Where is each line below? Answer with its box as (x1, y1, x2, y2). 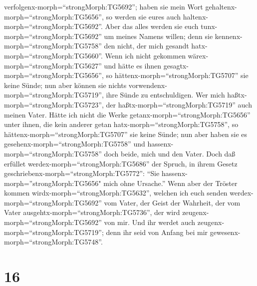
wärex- (188, 50, 209, 60)
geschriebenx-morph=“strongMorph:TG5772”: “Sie (4, 168, 160, 178)
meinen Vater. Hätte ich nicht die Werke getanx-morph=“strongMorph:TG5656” (4, 109, 251, 119)
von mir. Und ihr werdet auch (104, 217, 196, 227)
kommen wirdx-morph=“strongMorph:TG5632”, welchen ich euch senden (4, 187, 228, 198)
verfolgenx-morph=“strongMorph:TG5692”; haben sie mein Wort (4, 1, 203, 11)
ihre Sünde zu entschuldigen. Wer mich (106, 89, 225, 100)
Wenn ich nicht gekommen (105, 50, 186, 60)
